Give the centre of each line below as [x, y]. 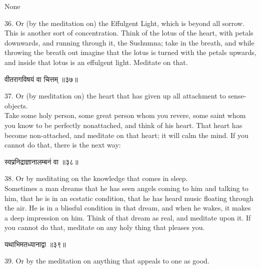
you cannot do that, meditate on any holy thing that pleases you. [105, 227]
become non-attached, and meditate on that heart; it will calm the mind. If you [126, 135]
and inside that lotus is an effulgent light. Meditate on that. [96, 62]
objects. [16, 105]
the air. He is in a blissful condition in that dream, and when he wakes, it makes [128, 208]
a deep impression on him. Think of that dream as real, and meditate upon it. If [128, 217]
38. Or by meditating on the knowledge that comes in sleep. [96, 178]
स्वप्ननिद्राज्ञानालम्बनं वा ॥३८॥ [41, 161]
